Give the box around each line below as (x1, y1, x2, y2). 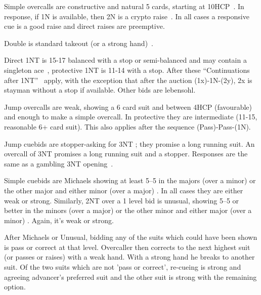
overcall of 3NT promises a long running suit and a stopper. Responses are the (4, 148, 248, 159)
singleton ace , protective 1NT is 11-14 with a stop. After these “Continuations (4, 64, 250, 75)
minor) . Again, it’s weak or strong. (4, 215, 114, 225)
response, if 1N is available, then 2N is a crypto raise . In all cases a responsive (4, 11, 249, 21)
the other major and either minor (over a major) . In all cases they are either (4, 185, 243, 195)
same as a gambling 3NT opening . (4, 158, 113, 168)
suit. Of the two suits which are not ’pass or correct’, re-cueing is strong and (4, 262, 241, 272)
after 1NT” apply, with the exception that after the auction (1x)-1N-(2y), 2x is (4, 74, 252, 85)
